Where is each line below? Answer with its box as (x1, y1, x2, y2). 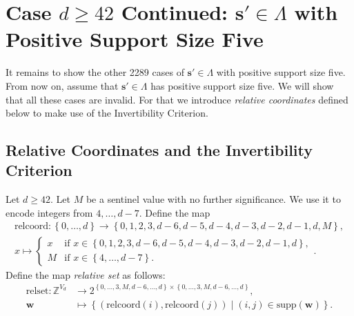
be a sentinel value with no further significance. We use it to (86, 192, 341, 206)
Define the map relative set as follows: (6, 267, 166, 282)
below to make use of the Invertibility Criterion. (6, 106, 208, 120)
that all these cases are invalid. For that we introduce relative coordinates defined (6, 92, 348, 106)
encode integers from (6, 205, 93, 219)
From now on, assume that (6, 78, 119, 92)
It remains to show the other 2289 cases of (6, 65, 184, 79)
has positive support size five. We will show (150, 78, 334, 92)
